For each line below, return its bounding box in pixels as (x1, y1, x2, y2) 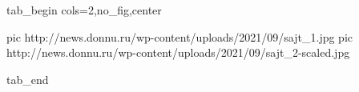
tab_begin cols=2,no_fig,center (6, 2, 162, 18)
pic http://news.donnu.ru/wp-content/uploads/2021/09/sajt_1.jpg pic (6, 28, 353, 45)
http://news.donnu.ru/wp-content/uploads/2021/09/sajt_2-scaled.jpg (6, 44, 350, 61)
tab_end (6, 70, 49, 87)
